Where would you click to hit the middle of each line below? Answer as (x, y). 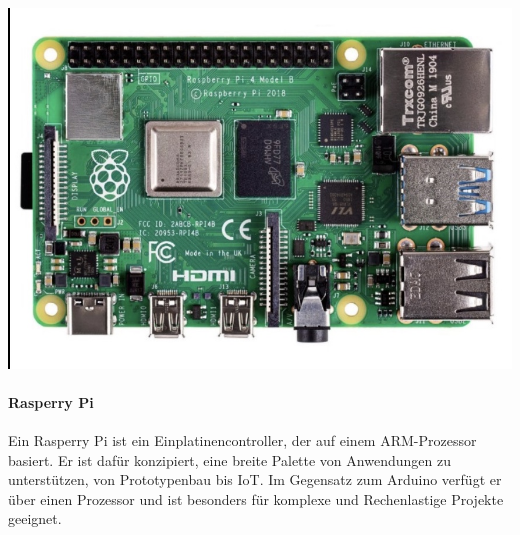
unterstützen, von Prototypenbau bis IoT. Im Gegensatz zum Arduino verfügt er (255, 479)
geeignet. (35, 518)
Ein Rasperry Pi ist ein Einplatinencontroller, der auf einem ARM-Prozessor (242, 440)
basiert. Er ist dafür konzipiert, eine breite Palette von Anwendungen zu (229, 459)
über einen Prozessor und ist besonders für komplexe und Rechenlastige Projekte (256, 498)
